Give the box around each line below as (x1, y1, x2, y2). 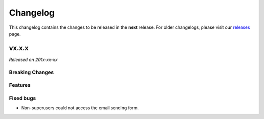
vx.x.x (9, 44, 29, 52)
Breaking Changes (9, 69, 54, 76)
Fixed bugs (9, 95, 36, 101)
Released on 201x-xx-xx (9, 57, 58, 62)
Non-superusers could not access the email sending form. (21, 105, 139, 111)
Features (9, 82, 31, 89)
